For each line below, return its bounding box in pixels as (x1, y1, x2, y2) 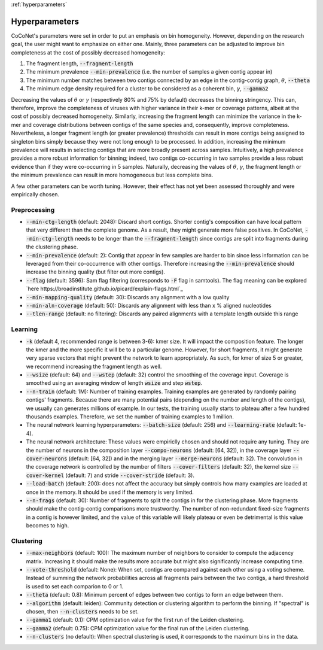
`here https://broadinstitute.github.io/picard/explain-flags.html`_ (26, 285, 184, 293)
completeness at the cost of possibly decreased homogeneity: (11, 48, 166, 56)
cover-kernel (26, 472, 65, 479)
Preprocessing (11, 205, 55, 214)
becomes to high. (26, 522, 69, 529)
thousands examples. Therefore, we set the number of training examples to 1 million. (26, 413, 234, 420)
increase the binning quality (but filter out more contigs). (26, 268, 166, 275)
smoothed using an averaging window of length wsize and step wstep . (26, 379, 203, 387)
